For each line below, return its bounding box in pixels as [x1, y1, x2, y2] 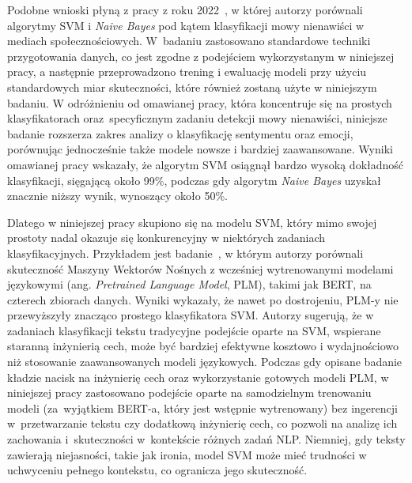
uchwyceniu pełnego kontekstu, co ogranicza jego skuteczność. [7, 462, 308, 478]
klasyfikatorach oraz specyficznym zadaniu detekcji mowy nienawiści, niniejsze [7, 110, 387, 126]
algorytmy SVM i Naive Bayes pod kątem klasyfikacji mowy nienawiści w [7, 17, 365, 33]
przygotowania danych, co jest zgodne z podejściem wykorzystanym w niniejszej [7, 47, 395, 64]
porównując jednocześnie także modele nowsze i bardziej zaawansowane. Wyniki [7, 141, 393, 157]
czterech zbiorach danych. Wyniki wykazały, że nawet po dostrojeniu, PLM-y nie [7, 291, 399, 308]
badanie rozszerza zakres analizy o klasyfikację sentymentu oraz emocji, [7, 125, 353, 142]
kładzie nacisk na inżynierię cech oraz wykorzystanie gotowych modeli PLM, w [7, 368, 389, 385]
